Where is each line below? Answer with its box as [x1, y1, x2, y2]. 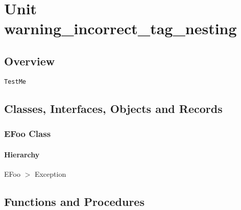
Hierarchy [4, 149, 40, 159]
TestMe [4, 78, 26, 85]
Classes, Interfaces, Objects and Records [4, 100, 223, 116]
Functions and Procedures [4, 193, 144, 209]
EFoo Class [4, 127, 51, 140]
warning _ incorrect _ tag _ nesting [4, 18, 237, 39]
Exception [34, 168, 66, 179]
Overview [4, 53, 55, 68]
